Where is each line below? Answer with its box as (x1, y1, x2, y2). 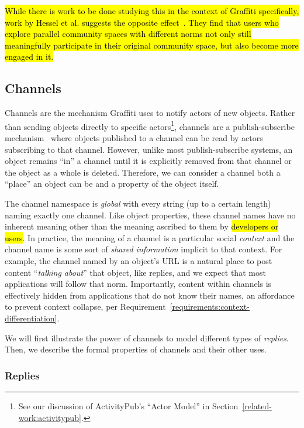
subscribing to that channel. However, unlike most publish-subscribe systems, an (5, 143, 293, 155)
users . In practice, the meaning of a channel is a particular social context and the (5, 231, 295, 244)
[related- (242, 399, 272, 412)
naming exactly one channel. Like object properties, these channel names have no (5, 208, 296, 221)
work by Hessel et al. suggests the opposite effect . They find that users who (5, 16, 279, 28)
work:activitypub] (18, 411, 81, 423)
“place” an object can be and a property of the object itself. (5, 177, 219, 190)
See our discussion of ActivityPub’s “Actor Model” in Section (18, 399, 239, 412)
